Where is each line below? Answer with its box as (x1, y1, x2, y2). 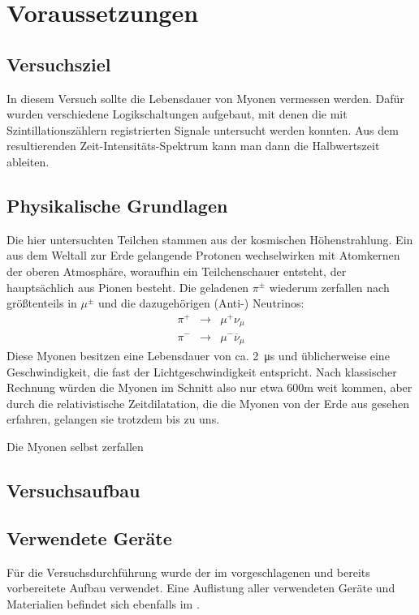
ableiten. (6, 153, 50, 170)
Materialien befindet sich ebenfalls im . (6, 595, 200, 612)
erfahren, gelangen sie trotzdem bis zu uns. (6, 411, 220, 428)
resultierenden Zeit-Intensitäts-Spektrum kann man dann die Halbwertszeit (6, 137, 380, 154)
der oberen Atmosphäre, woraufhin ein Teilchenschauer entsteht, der (6, 262, 347, 279)
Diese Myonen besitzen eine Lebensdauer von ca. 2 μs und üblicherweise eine (6, 346, 390, 363)
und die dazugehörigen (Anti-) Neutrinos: (98, 295, 305, 312)
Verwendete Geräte (6, 525, 172, 550)
